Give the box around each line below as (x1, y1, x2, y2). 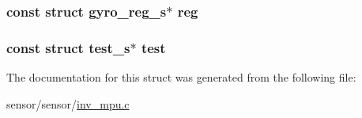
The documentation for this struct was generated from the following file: (6, 69, 356, 86)
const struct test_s (6, 37, 130, 57)
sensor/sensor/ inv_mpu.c (6, 95, 130, 112)
